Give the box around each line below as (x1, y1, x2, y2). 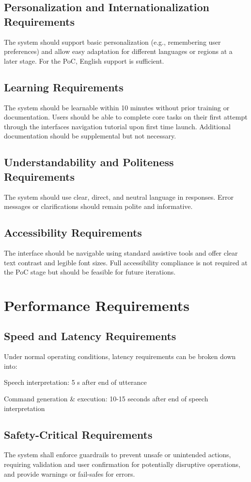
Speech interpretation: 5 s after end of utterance (4, 377, 147, 387)
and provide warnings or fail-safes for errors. (4, 468, 135, 479)
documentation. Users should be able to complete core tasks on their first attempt (4, 112, 248, 122)
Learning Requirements (4, 79, 124, 94)
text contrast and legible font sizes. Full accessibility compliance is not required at (4, 257, 248, 267)
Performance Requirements (4, 295, 190, 315)
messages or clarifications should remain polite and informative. (4, 201, 193, 211)
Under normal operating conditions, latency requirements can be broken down (4, 351, 236, 361)
